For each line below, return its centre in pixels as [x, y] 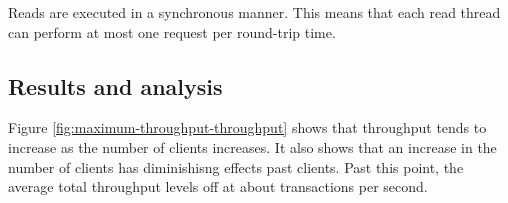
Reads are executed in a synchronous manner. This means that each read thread [254, 12]
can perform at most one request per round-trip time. [172, 31]
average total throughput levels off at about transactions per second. [218, 186]
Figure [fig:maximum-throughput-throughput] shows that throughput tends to [247, 127]
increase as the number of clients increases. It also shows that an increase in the [252, 146]
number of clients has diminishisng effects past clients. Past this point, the [236, 166]
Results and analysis [115, 85]
